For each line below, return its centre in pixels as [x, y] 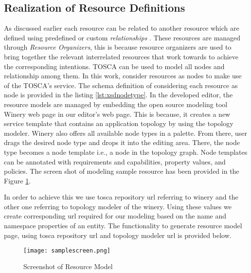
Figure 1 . [18, 180]
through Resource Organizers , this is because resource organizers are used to [118, 47]
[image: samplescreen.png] [67, 251]
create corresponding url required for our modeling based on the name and [115, 216]
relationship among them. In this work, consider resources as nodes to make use [123, 76]
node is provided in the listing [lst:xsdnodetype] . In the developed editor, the [118, 95]
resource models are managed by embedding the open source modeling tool [116, 104]
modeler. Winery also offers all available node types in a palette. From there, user [126, 133]
